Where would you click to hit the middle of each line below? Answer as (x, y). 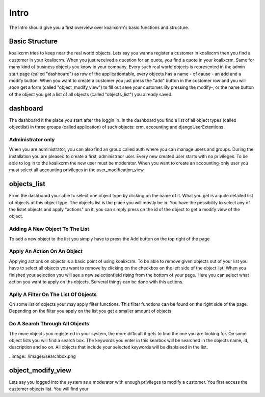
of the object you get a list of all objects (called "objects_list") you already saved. (91, 94)
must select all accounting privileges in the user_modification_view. (77, 170)
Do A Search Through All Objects (49, 324)
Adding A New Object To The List (49, 229)
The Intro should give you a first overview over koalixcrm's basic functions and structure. (99, 27)
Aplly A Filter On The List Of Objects (53, 294)
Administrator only (32, 139)
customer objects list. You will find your (49, 389)
